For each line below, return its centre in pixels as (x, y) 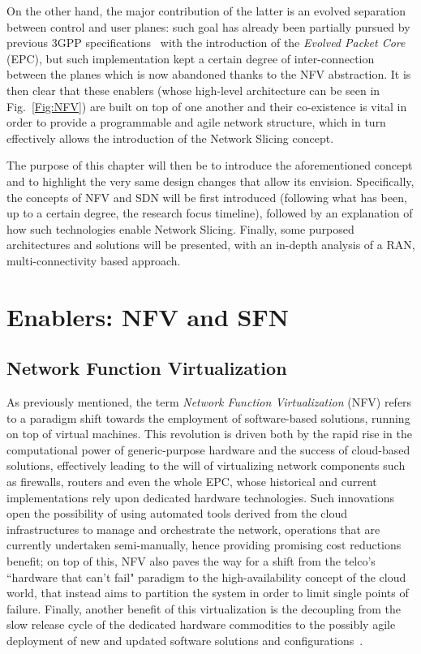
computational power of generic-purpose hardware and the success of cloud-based (208, 449)
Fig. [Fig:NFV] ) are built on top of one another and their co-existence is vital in (207, 106)
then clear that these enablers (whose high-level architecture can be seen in (193, 90)
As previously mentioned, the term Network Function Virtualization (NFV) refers (209, 402)
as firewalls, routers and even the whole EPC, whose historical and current (192, 482)
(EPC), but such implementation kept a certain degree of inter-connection (191, 58)
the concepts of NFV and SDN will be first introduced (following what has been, (207, 197)
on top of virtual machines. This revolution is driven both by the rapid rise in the (209, 434)
